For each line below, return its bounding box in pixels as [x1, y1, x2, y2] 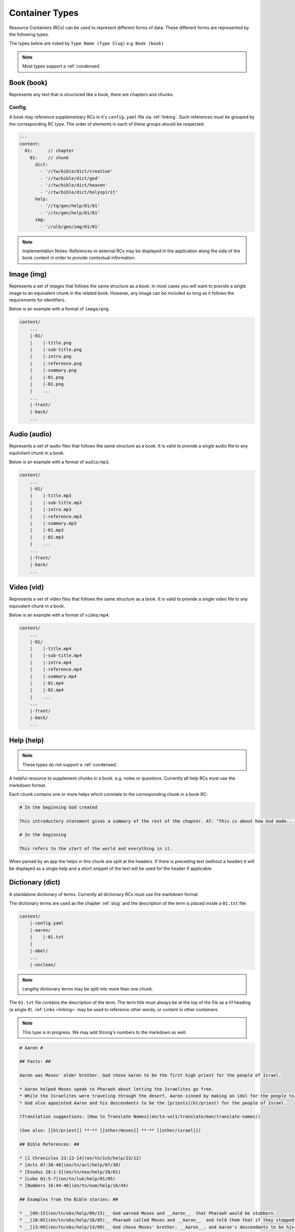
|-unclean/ [29, 961, 56, 967]
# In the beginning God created [19, 804, 98, 810]
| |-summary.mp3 [29, 520, 77, 526]
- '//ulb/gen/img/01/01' [40, 224, 100, 229]
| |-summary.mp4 [29, 673, 77, 679]
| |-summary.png [29, 368, 77, 373]
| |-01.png [29, 375, 64, 380]
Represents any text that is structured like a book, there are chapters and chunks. [9, 92, 174, 98]
